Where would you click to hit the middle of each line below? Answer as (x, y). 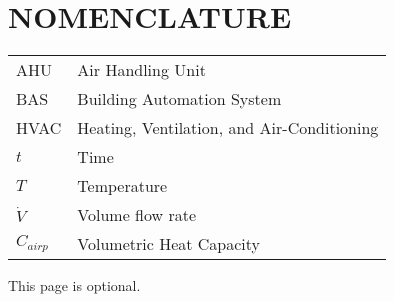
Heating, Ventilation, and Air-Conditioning (228, 128)
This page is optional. (74, 285)
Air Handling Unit (141, 70)
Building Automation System (179, 99)
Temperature (122, 186)
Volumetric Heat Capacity (169, 244)
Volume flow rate (137, 215)
